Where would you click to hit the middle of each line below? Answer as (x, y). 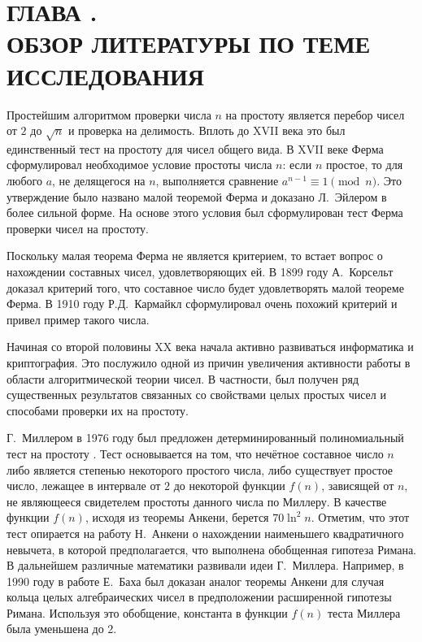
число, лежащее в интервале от (84, 486)
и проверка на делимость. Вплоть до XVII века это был (207, 130)
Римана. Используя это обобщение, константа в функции (147, 612)
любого (24, 181)
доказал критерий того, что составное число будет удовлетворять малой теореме (205, 287)
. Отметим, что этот (360, 517)
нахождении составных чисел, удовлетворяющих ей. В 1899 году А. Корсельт (200, 272)
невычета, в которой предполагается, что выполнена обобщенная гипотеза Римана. (211, 549)
